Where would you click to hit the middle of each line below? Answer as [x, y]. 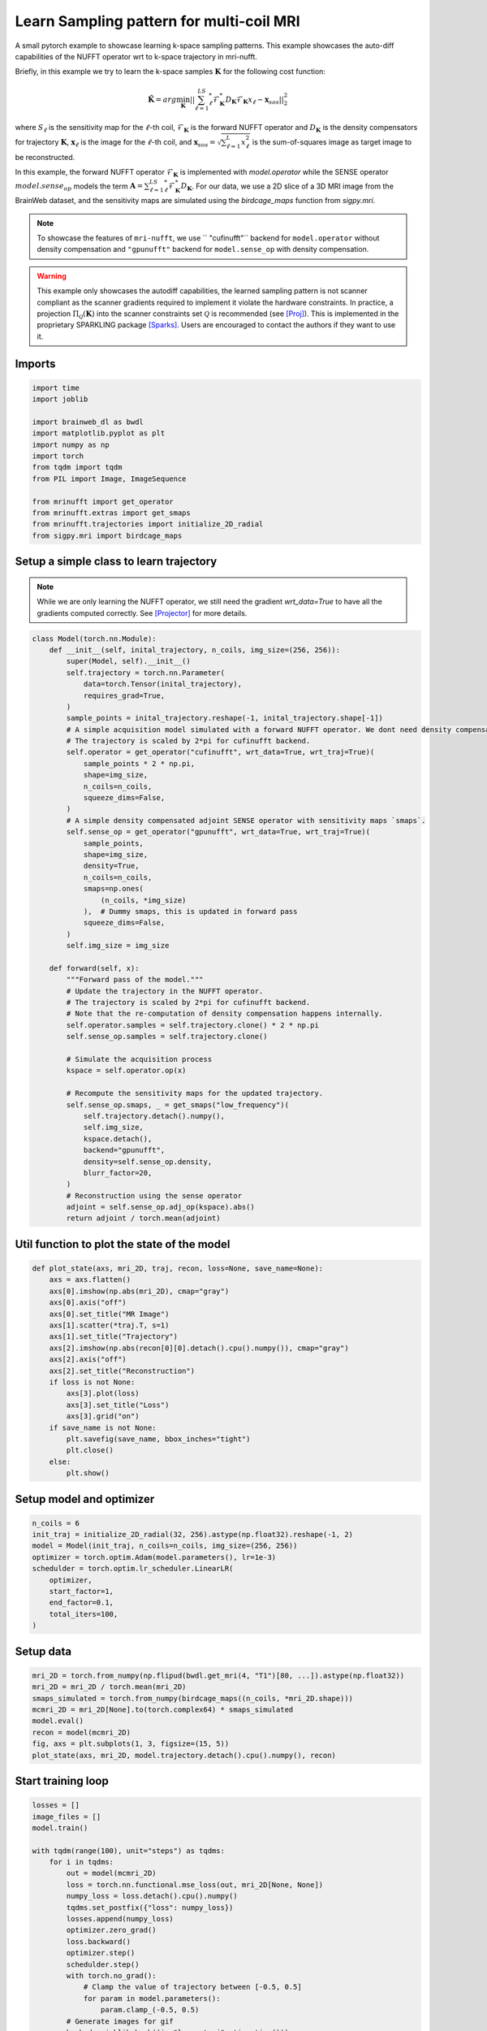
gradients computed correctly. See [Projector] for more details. [142, 613]
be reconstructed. [45, 157]
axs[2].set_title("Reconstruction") [122, 1371]
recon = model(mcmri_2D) [82, 1732]
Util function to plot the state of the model [123, 1244]
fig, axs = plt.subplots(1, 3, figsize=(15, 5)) [131, 1744]
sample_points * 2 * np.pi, [139, 763]
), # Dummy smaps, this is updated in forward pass [190, 911]
